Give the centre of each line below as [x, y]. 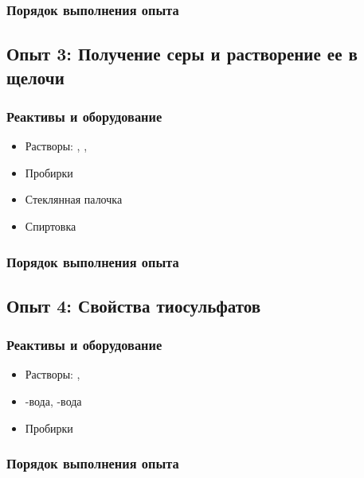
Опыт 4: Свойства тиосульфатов [134, 305]
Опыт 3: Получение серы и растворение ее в [182, 54]
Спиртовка [51, 226]
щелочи [35, 77]
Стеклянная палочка [74, 199]
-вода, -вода [53, 401]
